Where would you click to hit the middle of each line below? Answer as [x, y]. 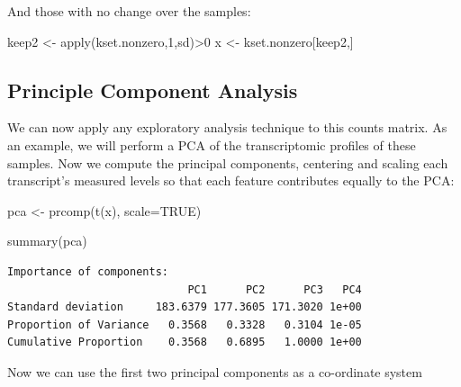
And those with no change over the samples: [129, 11]
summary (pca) [47, 241]
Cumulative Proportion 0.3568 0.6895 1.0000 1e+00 [185, 342]
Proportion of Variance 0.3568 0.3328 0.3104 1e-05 [185, 324]
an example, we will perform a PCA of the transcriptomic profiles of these [212, 144]
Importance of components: [88, 271]
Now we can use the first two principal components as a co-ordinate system [215, 371]
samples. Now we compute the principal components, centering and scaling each [228, 162]
